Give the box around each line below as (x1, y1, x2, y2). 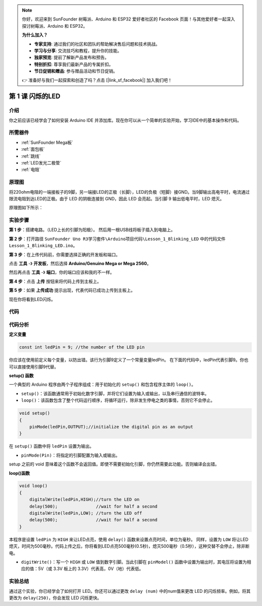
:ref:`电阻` (21, 167, 41, 173)
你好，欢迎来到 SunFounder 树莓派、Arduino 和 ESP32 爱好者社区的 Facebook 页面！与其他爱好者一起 (22, 16, 227, 22)
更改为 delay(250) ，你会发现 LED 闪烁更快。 (9, 595, 102, 601)
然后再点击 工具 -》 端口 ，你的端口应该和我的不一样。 (9, 269, 115, 275)
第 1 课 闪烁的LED (9, 92, 61, 101)
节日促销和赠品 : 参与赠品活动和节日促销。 (34, 68, 117, 74)
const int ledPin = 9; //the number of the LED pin (19, 344, 145, 350)
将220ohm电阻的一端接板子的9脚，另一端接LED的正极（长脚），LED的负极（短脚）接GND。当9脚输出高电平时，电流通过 (9, 189, 250, 195)
